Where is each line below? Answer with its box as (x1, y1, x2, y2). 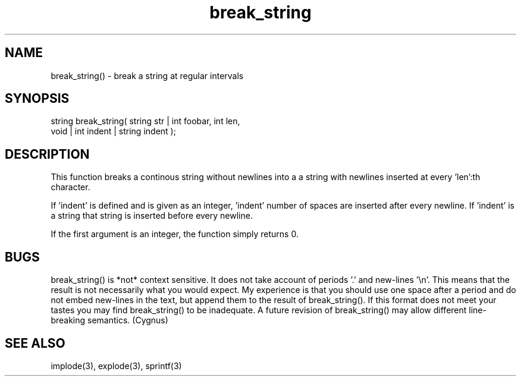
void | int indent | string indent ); (51, 126, 176, 137)
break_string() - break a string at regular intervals (51, 70, 244, 81)
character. (51, 182, 90, 193)
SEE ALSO (5, 335, 65, 351)
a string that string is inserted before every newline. (51, 210, 253, 221)
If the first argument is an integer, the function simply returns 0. (51, 229, 299, 240)
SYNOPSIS (5, 91, 70, 106)
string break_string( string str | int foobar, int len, (51, 116, 240, 127)
